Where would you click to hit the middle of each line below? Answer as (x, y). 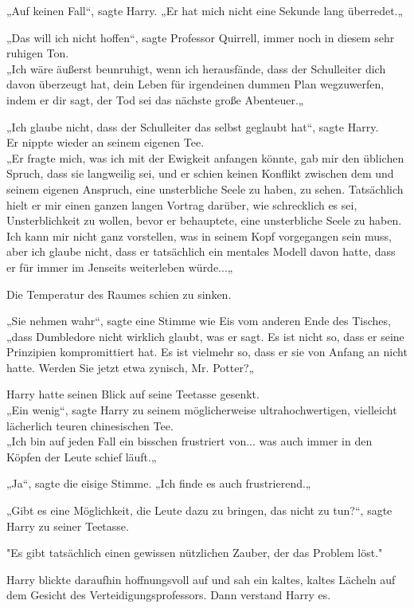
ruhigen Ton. (38, 53)
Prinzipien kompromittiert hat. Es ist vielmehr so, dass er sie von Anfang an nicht (207, 352)
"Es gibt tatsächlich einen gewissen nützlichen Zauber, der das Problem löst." (195, 553)
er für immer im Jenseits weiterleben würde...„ (120, 267)
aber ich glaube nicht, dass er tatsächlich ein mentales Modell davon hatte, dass (201, 251)
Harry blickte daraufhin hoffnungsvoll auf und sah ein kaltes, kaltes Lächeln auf (201, 579)
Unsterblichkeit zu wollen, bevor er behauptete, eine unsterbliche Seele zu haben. (204, 220)
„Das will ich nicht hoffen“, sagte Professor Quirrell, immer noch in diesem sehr (201, 37)
